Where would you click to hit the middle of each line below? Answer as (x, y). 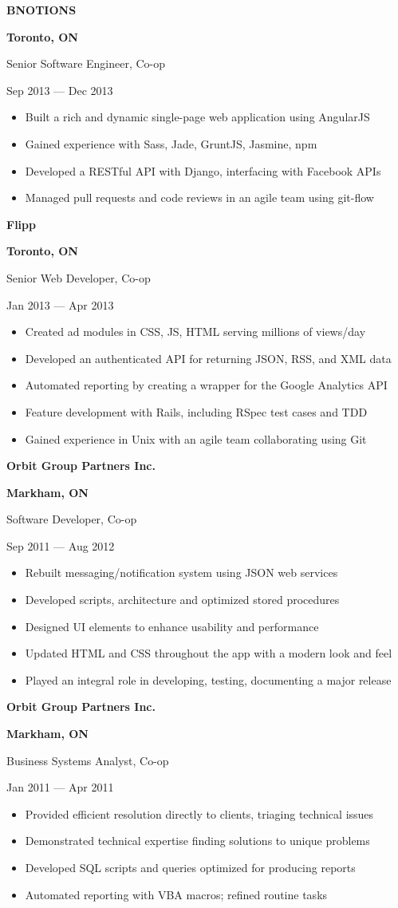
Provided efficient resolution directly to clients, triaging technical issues (199, 813)
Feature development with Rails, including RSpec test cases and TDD (196, 411)
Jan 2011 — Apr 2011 (60, 787)
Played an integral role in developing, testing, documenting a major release (208, 679)
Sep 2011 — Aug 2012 (61, 545)
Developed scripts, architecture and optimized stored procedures (182, 600)
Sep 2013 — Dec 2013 (60, 90)
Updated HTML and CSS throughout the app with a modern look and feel (209, 653)
